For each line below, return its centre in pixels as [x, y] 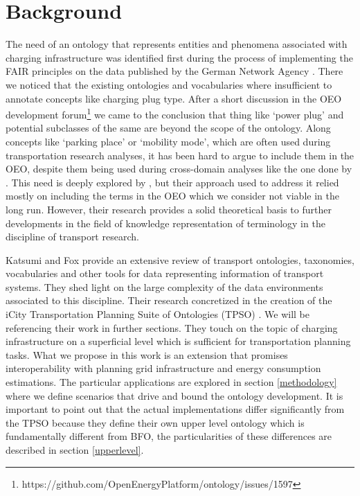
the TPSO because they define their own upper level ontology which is [155, 422]
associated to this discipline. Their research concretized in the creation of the [169, 300]
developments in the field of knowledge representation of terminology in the [165, 223]
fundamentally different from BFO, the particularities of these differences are [169, 436]
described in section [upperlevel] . [75, 450]
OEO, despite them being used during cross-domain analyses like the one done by [179, 169]
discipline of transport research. [72, 237]
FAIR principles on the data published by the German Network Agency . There [174, 71]
